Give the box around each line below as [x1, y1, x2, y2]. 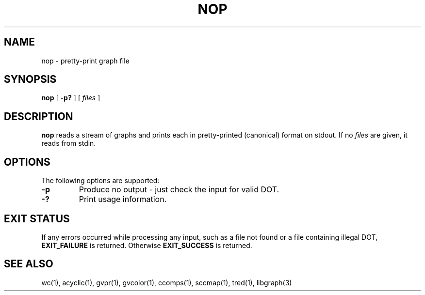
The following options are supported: [41, 176, 160, 185]
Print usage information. [79, 194, 167, 204]
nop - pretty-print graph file [41, 56, 130, 65]
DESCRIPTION [4, 110, 73, 123]
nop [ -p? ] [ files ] [41, 93, 100, 102]
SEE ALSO [4, 258, 53, 270]
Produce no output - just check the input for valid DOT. [79, 185, 279, 195]
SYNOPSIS [4, 73, 57, 86]
